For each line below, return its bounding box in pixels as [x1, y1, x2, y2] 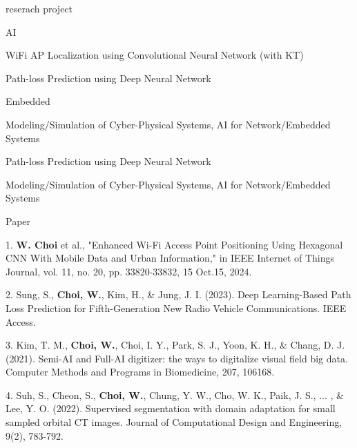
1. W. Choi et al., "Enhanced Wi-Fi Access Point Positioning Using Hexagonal [6, 237, 343, 251]
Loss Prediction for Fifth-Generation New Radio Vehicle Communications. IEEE [6, 300, 347, 315]
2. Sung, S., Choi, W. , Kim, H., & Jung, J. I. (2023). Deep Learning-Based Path [6, 287, 351, 302]
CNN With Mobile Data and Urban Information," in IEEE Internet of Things [6, 251, 335, 265]
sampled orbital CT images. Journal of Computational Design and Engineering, [6, 415, 342, 429]
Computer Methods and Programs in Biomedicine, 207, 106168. [6, 364, 275, 379]
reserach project [6, 1, 73, 15]
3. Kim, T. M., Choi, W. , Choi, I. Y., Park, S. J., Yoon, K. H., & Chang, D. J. [6, 338, 345, 352]
